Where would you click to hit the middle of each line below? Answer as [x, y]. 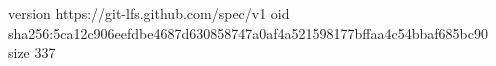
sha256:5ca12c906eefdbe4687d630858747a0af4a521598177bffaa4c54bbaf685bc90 [248, 32]
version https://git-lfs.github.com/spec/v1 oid [149, 13]
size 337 [32, 52]
